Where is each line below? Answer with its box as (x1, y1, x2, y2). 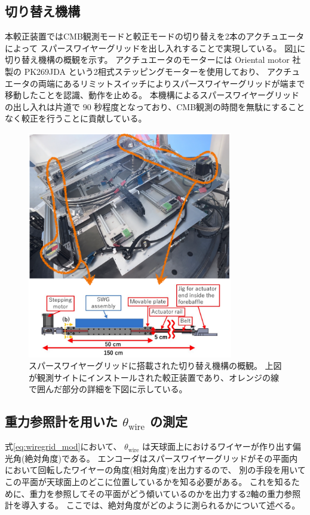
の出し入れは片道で (5, 100, 80, 113)
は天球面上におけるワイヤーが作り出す (142, 440, 293, 453)
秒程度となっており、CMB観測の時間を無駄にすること (94, 100, 305, 113)
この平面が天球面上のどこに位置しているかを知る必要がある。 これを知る (5, 475, 291, 487)
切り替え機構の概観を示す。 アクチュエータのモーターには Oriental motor (5, 53, 290, 66)
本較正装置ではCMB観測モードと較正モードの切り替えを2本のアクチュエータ (5, 30, 305, 43)
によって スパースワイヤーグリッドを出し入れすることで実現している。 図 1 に (5, 41, 306, 54)
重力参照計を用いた (5, 412, 118, 431)
